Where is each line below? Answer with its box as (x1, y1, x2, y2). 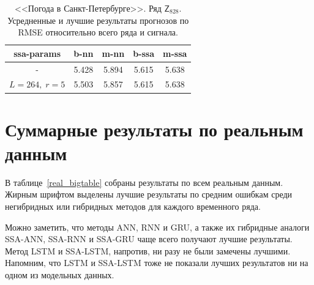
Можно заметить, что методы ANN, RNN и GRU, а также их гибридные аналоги (5, 220, 310, 233)
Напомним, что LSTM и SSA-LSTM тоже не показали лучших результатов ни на (5, 256, 308, 269)
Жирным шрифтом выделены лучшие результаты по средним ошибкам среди (5, 188, 293, 201)
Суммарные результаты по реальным (5, 116, 304, 141)
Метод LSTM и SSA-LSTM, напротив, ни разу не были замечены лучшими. (5, 244, 291, 257)
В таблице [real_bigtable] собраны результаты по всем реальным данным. (5, 176, 283, 188)
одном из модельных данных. (5, 268, 114, 281)
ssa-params (13, 46, 61, 59)
